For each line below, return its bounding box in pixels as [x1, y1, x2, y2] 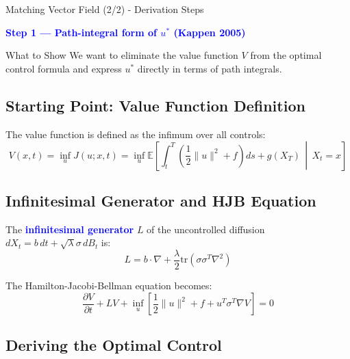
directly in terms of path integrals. [137, 61, 282, 75]
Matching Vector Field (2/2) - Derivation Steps [5, 2, 204, 16]
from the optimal [250, 48, 322, 62]
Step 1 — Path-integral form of [5, 25, 157, 39]
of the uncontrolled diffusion [147, 222, 265, 236]
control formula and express [5, 61, 122, 75]
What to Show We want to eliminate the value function [5, 48, 238, 62]
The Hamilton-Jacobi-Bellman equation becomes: [5, 278, 212, 292]
